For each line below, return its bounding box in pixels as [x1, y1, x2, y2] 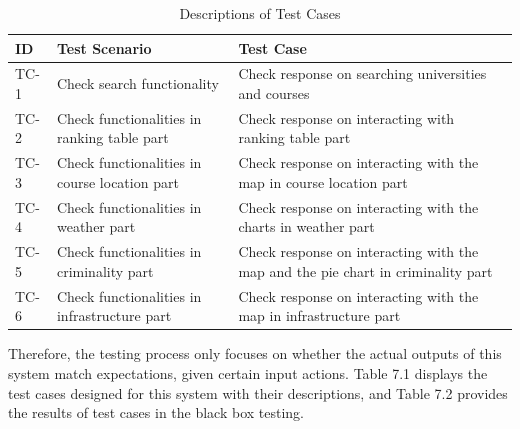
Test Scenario [56, 37, 152, 58]
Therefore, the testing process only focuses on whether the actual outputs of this [8, 343, 502, 364]
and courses [238, 83, 310, 104]
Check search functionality [56, 73, 219, 94]
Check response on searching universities [238, 63, 487, 84]
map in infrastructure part [238, 305, 401, 326]
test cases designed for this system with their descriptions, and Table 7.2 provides [8, 382, 508, 403]
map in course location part [238, 171, 408, 192]
